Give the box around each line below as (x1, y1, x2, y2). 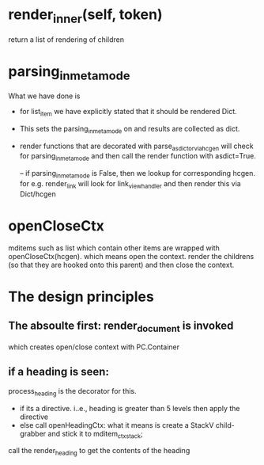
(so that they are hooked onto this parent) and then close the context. (8, 260, 235, 269)
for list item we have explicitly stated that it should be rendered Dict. (19, 107, 237, 118)
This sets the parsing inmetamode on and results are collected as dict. (19, 124, 240, 135)
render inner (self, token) (8, 6, 163, 26)
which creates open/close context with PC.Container (8, 342, 180, 352)
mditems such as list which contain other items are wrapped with (8, 243, 220, 253)
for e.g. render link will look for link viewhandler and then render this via (19, 179, 241, 190)
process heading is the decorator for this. (8, 386, 137, 398)
